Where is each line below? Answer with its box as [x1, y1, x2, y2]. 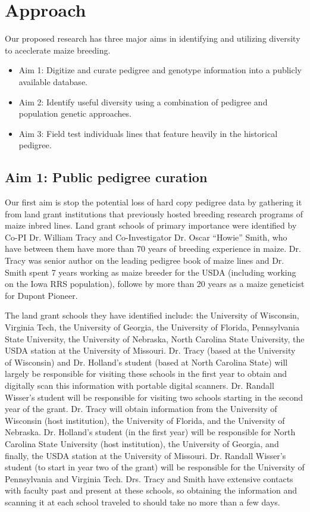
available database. [18, 75, 87, 88]
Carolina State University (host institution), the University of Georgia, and [5, 437, 279, 449]
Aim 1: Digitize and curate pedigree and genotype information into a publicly [18, 64, 302, 76]
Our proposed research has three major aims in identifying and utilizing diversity [5, 32, 300, 45]
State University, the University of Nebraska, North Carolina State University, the [5, 332, 305, 345]
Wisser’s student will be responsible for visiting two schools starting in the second [5, 391, 303, 403]
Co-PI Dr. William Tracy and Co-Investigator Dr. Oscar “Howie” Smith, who [5, 230, 287, 243]
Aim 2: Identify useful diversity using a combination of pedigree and [18, 95, 268, 108]
